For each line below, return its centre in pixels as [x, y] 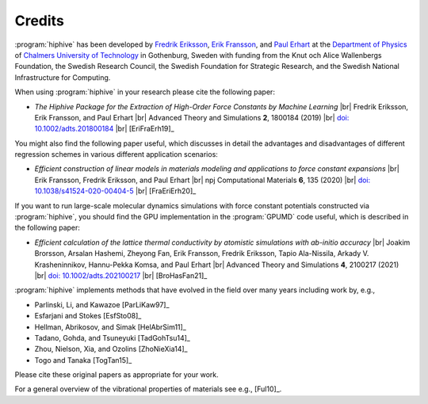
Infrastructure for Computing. [63, 77]
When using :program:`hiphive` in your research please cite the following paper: [145, 92]
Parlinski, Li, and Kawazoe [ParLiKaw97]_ [102, 304]
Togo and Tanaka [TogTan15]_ [83, 360]
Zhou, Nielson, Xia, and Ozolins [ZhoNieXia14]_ [111, 349]
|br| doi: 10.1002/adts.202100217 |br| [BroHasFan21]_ [121, 275]
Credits [40, 21]
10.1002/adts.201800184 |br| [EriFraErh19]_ [104, 129]
